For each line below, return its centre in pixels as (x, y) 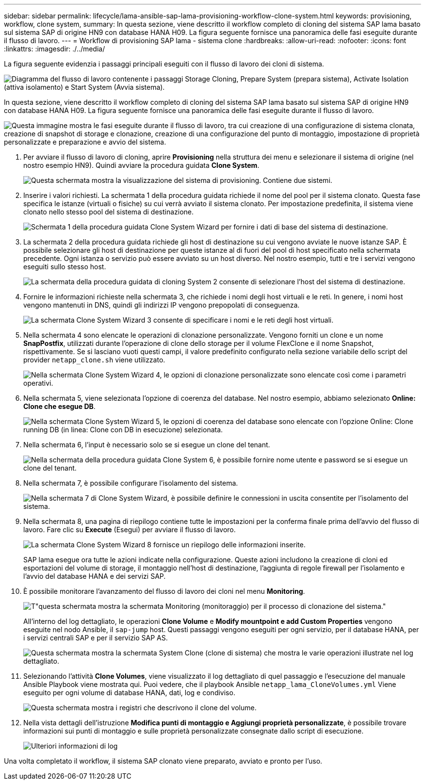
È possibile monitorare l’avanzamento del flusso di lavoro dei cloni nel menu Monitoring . (164, 591)
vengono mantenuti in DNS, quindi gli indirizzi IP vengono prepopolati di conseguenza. (162, 305)
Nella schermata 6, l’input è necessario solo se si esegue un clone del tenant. (147, 445)
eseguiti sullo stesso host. (65, 267)
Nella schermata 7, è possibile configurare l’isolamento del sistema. (131, 483)
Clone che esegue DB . (59, 406)
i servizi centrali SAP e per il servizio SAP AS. (96, 638)
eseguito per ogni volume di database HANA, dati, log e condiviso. (129, 693)
